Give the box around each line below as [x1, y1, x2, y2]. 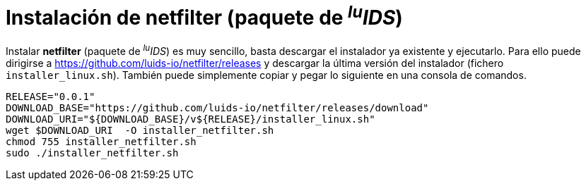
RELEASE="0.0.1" [6, 90, 95, 102]
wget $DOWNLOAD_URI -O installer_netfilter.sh [6, 124, 274, 136]
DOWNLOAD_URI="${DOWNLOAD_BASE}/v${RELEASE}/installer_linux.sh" [6, 113, 375, 125]
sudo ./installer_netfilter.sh [6, 147, 179, 159]
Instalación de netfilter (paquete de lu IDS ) [6, 1, 403, 30]
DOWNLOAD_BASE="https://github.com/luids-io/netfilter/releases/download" [6, 101, 429, 113]
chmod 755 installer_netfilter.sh [6, 135, 197, 147]
